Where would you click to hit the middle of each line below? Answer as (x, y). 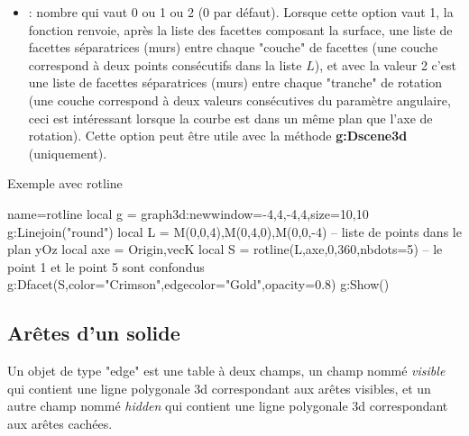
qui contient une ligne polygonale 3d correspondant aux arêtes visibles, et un (219, 388)
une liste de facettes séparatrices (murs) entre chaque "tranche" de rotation (235, 82)
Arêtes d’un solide (94, 333)
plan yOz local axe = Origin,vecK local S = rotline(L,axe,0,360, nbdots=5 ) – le (225, 249)
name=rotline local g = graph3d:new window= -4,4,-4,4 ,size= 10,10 (188, 213)
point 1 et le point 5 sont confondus (106, 266)
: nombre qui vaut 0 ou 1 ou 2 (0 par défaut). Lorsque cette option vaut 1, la (241, 12)
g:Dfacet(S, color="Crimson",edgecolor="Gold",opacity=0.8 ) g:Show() (198, 284)
